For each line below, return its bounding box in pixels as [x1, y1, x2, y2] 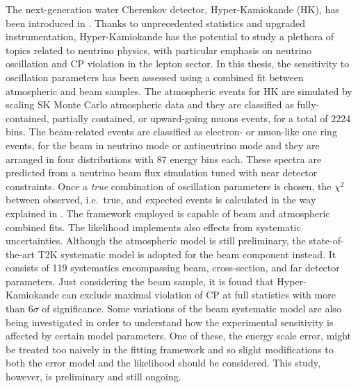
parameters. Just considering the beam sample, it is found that [6, 273, 274, 288]
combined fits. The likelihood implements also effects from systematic [6, 219, 301, 234]
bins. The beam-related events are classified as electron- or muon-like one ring [6, 124, 337, 139]
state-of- [309, 233, 344, 248]
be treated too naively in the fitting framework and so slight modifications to [6, 341, 334, 356]
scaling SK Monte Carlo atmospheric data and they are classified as [6, 97, 294, 112]
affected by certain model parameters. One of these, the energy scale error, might [6, 328, 352, 343]
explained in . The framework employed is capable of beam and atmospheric [6, 205, 330, 220]
